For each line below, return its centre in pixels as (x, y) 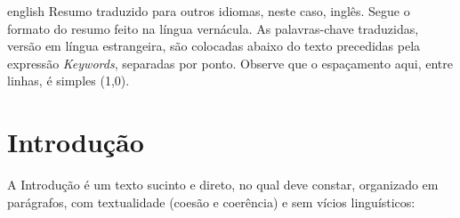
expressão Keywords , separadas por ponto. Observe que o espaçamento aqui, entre (230, 63)
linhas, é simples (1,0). (69, 81)
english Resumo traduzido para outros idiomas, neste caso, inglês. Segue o (209, 11)
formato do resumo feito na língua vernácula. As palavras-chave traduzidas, (213, 28)
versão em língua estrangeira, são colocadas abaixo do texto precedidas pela (214, 46)
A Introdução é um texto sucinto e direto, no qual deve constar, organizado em (223, 185)
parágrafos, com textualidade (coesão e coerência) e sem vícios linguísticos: (211, 202)
